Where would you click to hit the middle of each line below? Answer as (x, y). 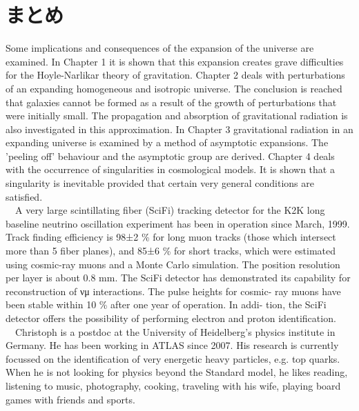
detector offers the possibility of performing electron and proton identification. (171, 318)
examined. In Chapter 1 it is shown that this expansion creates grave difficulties (175, 61)
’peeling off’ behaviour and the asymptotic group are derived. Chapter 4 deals (170, 156)
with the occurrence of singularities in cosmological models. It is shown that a (170, 169)
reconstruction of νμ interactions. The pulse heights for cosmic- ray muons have (173, 291)
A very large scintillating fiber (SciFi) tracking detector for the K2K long (170, 210)
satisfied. (24, 196)
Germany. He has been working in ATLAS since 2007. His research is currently (172, 345)
